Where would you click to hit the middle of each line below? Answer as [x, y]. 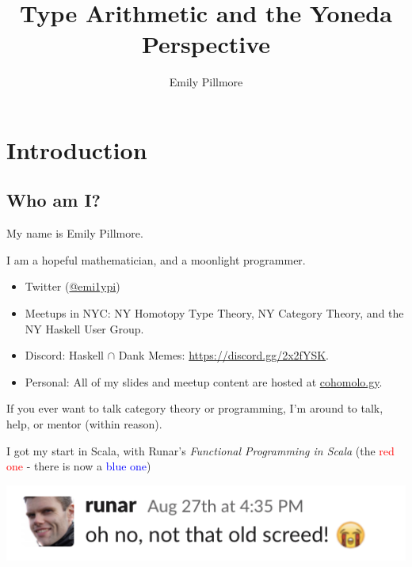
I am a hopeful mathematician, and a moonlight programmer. [156, 259]
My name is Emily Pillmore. [75, 233]
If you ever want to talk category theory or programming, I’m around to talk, [195, 408]
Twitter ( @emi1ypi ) [72, 286]
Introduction [77, 149]
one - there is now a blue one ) [79, 466]
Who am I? [53, 200]
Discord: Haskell [64, 355]
